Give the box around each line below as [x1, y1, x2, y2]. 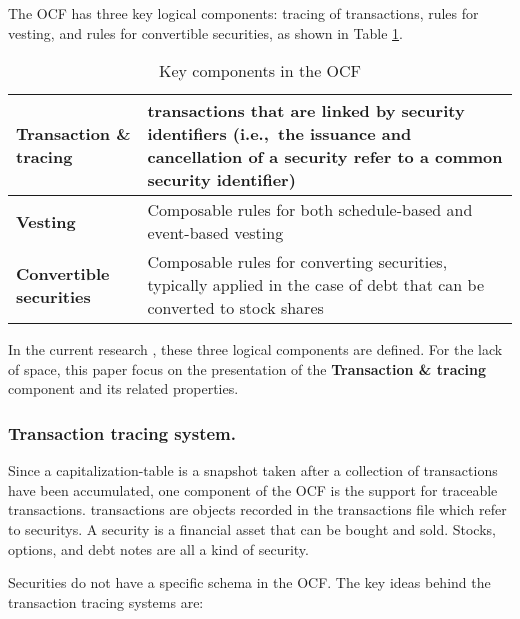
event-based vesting [147, 221, 284, 245]
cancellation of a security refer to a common [147, 145, 503, 169]
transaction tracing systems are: [8, 591, 204, 612]
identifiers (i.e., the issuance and [147, 122, 412, 146]
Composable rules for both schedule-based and [147, 198, 473, 222]
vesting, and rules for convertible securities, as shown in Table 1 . [8, 22, 403, 43]
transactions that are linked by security [147, 99, 465, 123]
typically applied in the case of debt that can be [147, 273, 485, 297]
